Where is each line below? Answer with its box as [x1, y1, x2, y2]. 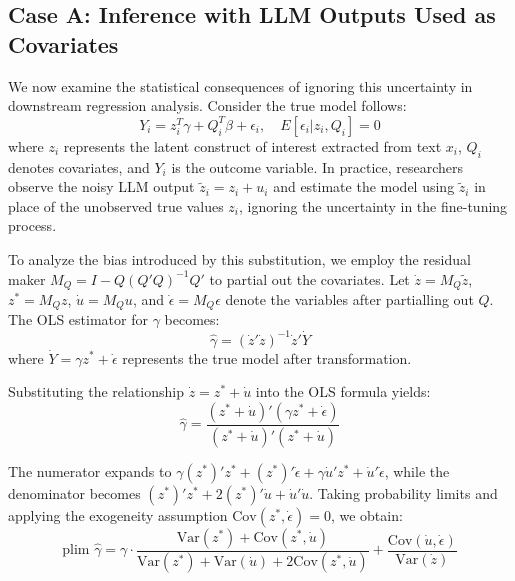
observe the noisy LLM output [8, 176, 195, 197]
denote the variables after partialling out [225, 289, 474, 309]
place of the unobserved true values [8, 195, 224, 216]
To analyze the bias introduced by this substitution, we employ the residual [8, 248, 471, 269]
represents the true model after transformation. [122, 347, 412, 368]
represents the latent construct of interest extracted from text [63, 135, 442, 156]
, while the [384, 460, 450, 481]
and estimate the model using [273, 176, 455, 197]
